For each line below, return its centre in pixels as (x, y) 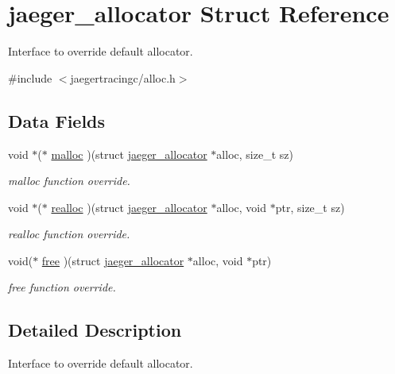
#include (30, 77)
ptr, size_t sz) (310, 207)
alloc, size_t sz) (255, 154)
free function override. (62, 287)
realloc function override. (69, 234)
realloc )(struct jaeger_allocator (129, 207)
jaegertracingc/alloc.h (123, 77)
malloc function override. (69, 181)
